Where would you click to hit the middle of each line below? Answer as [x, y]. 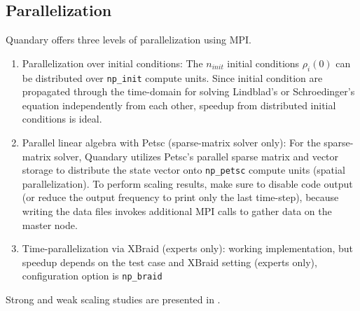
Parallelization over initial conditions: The [112, 63]
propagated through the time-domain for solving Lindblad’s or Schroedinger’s [188, 91]
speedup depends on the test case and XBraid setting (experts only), [169, 262]
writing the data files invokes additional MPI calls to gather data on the [177, 211]
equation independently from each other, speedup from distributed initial [179, 105]
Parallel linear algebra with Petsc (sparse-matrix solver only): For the [171, 143]
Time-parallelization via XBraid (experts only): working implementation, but [187, 248]
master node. [50, 224]
